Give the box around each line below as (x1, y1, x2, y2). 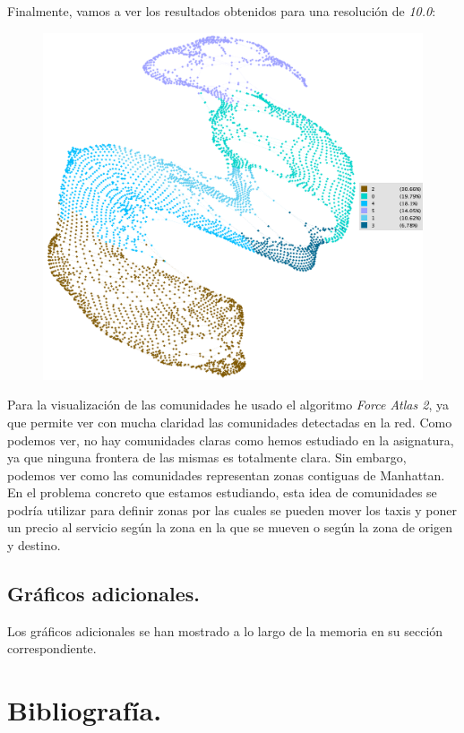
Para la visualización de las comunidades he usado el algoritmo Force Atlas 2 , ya (7, 395, 449, 414)
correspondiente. (7, 639, 97, 658)
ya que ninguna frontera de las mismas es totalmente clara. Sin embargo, (7, 448, 407, 467)
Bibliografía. (7, 692, 162, 729)
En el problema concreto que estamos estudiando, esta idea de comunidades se (7, 483, 437, 502)
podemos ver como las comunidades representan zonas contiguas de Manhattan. (7, 465, 445, 484)
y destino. (7, 536, 61, 555)
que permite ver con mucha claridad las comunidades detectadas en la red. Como (7, 412, 452, 431)
